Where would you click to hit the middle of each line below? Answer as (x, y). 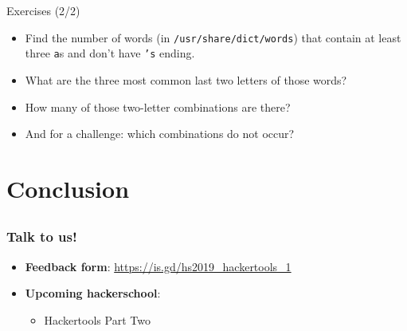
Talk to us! (42, 236)
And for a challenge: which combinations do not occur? (160, 134)
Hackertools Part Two (97, 319)
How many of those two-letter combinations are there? (158, 106)
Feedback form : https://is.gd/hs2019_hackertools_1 (158, 266)
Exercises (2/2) (43, 10)
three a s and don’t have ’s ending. (110, 53)
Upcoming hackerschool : (93, 293)
